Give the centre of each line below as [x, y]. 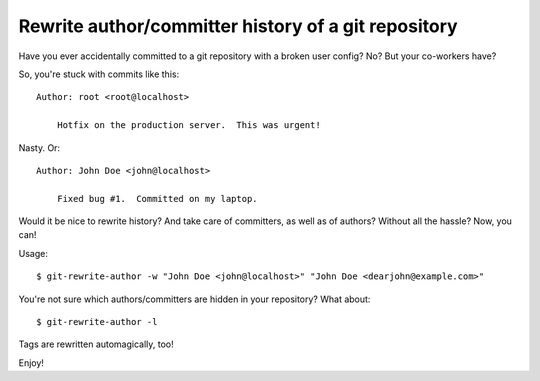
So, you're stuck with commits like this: [99, 74]
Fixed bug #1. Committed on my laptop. [157, 198]
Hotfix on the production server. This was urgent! [189, 125]
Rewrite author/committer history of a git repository [238, 26]
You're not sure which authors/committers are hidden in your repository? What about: [194, 299]
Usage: [33, 253]
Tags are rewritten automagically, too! [96, 344]
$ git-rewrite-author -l [97, 322]
